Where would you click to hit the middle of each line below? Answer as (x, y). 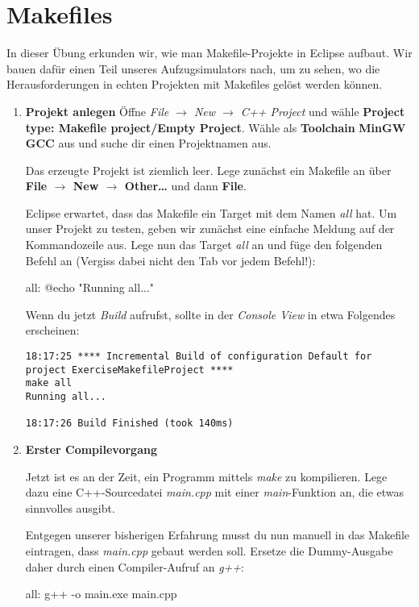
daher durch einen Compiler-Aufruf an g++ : (135, 566)
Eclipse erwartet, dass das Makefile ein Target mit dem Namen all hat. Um (211, 212)
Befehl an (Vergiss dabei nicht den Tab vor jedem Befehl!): (170, 260)
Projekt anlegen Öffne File (97, 111)
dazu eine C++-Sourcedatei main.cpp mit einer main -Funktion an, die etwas (215, 492)
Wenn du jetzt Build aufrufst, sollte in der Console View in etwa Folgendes (210, 314)
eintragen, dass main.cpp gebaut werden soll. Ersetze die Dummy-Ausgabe (209, 550)
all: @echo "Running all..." (90, 287)
